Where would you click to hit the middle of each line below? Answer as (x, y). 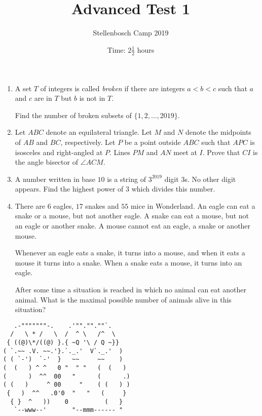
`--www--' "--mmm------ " (68, 410)
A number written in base (55, 179)
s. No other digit (210, 179)
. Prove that (221, 152)
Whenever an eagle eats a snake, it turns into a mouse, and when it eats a (130, 253)
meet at (185, 152)
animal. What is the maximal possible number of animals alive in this (123, 299)
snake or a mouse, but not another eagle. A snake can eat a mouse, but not (132, 216)
